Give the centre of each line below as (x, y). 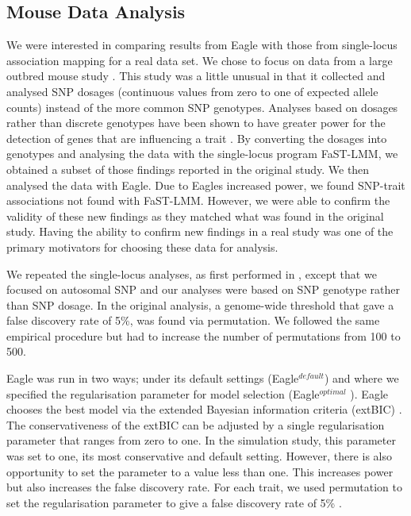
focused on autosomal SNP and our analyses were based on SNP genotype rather (203, 289)
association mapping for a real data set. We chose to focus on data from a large (200, 60)
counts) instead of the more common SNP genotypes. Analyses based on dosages (202, 107)
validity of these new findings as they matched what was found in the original (195, 216)
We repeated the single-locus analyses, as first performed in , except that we (192, 273)
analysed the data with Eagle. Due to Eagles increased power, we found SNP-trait (206, 185)
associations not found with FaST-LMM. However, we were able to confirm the (198, 200)
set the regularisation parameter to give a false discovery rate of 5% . (174, 502)
